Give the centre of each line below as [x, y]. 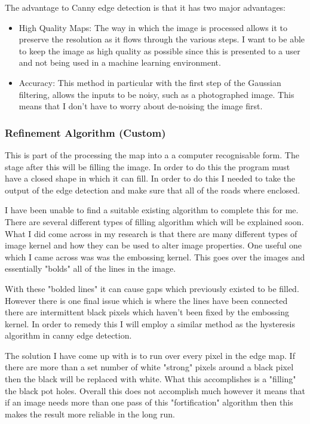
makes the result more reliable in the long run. [90, 414]
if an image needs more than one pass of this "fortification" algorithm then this [149, 402]
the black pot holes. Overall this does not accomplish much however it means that [155, 390]
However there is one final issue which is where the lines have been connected [146, 300]
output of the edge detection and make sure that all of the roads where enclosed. [153, 190]
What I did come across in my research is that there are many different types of [151, 233]
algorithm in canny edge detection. [68, 335]
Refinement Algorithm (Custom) [85, 132]
